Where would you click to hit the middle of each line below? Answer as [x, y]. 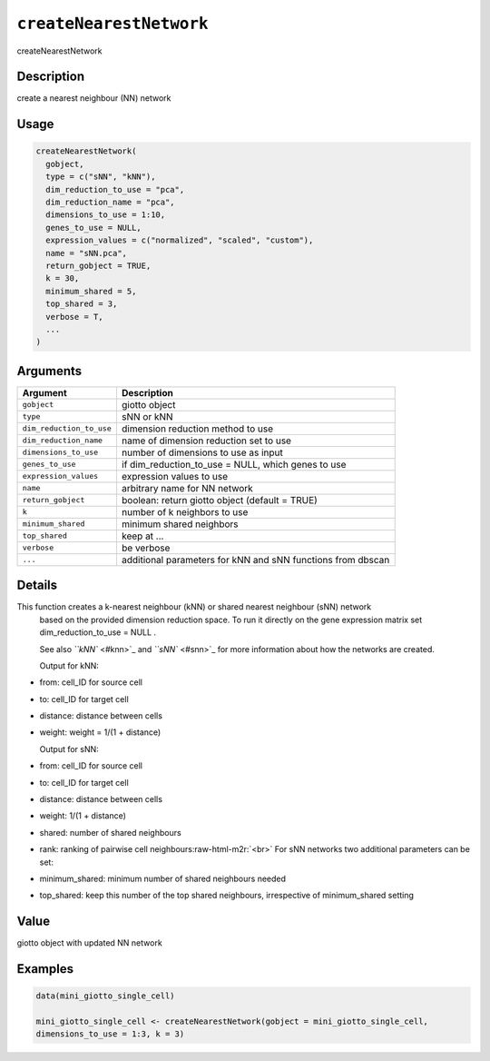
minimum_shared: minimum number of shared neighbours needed [162, 878]
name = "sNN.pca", [86, 253]
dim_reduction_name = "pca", [111, 203]
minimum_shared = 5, [91, 291]
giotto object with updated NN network [89, 943]
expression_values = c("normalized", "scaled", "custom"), [180, 240]
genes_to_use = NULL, [94, 228]
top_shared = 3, [82, 304]
